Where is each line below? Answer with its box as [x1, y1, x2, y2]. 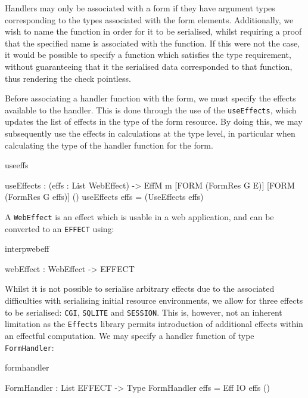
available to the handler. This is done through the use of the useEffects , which [5, 103, 297, 116]
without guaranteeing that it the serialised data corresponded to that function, [5, 60, 293, 72]
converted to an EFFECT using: [5, 222, 114, 235]
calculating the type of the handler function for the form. [5, 138, 213, 151]
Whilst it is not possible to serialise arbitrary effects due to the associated [5, 282, 275, 295]
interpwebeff [5, 242, 49, 255]
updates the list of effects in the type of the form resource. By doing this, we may [5, 115, 303, 128]
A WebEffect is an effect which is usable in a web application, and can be [5, 210, 274, 223]
